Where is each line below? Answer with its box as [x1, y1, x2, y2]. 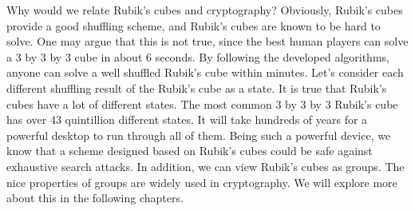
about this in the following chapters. [6, 189, 184, 206]
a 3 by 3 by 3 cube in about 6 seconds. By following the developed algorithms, [6, 48, 389, 65]
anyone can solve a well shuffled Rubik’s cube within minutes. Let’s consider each [6, 64, 404, 81]
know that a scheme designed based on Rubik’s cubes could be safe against [6, 142, 373, 159]
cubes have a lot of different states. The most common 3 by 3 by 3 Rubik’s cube [6, 95, 398, 112]
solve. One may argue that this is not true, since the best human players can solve [6, 33, 409, 50]
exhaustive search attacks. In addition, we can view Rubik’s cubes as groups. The [6, 157, 405, 174]
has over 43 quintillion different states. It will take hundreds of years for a [6, 111, 368, 128]
